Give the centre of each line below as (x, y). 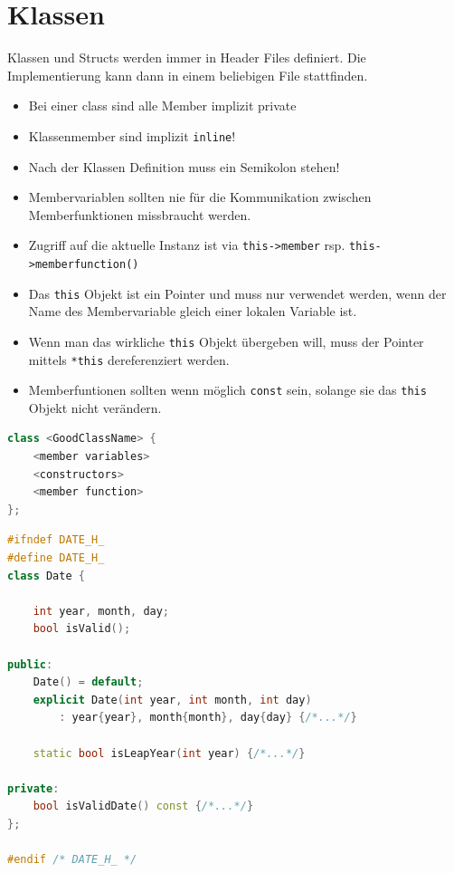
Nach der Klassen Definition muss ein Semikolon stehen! (184, 166)
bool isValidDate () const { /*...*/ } (143, 806)
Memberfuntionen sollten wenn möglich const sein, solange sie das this (227, 390)
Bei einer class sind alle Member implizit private (162, 106)
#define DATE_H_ (56, 558)
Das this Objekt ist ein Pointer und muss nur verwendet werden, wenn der (237, 293)
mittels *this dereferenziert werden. (129, 359)
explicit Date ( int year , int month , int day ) (172, 700)
